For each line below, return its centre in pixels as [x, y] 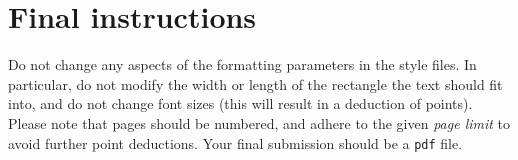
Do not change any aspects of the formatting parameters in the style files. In [242, 64]
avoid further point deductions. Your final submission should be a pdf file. [235, 142]
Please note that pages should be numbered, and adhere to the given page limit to [259, 122]
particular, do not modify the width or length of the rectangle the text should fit [255, 83]
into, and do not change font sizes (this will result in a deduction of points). [240, 103]
